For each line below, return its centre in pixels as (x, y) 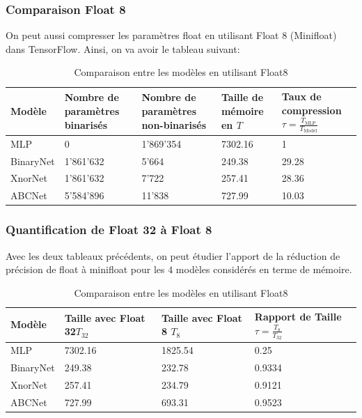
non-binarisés (174, 124)
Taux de (301, 96)
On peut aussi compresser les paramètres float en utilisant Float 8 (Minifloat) (171, 35)
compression (312, 110)
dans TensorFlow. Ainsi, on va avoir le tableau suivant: (123, 48)
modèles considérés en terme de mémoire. (264, 269)
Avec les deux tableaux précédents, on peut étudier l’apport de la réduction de (173, 255)
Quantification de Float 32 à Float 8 (109, 230)
